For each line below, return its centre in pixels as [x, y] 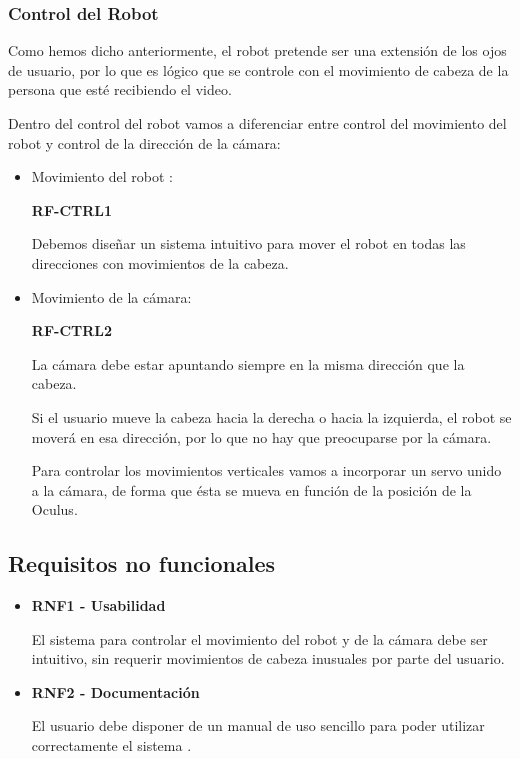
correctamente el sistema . [111, 745]
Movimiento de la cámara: [111, 296]
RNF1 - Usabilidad [98, 605]
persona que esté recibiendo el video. [120, 89]
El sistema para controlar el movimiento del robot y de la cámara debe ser [259, 638]
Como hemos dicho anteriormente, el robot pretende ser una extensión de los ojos [257, 50]
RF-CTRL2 [72, 330]
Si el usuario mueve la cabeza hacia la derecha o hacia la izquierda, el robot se [271, 416]
